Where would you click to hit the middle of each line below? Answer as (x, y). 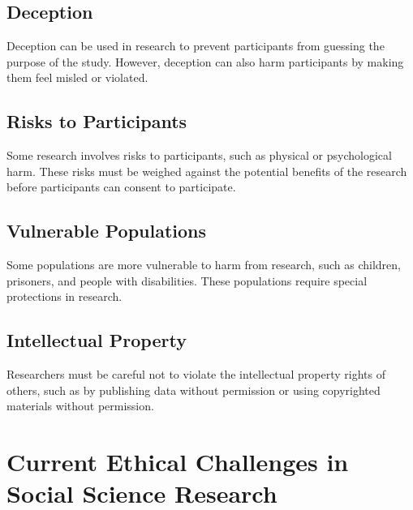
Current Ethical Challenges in (178, 462)
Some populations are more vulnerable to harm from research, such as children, (204, 265)
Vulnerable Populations (107, 231)
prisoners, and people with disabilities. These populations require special (187, 280)
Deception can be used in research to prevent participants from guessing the (196, 46)
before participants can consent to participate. (121, 187)
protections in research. (65, 296)
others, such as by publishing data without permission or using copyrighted (194, 390)
